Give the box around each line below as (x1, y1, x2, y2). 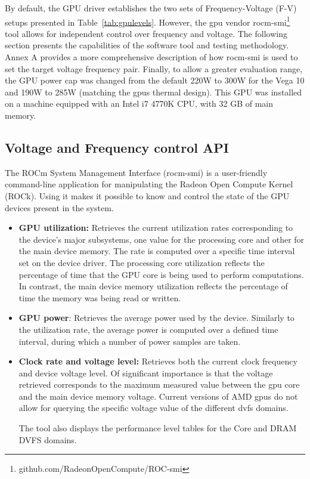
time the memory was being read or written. (18, 291, 181, 304)
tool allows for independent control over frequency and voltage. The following (5, 27, 287, 39)
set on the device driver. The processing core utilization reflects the (18, 256, 265, 268)
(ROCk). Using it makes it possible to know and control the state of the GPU (5, 189, 290, 202)
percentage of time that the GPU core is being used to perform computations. (18, 268, 304, 280)
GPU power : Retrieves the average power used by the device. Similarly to (18, 311, 294, 324)
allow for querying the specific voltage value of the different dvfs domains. (18, 401, 289, 414)
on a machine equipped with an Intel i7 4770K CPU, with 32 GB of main (5, 97, 274, 110)
